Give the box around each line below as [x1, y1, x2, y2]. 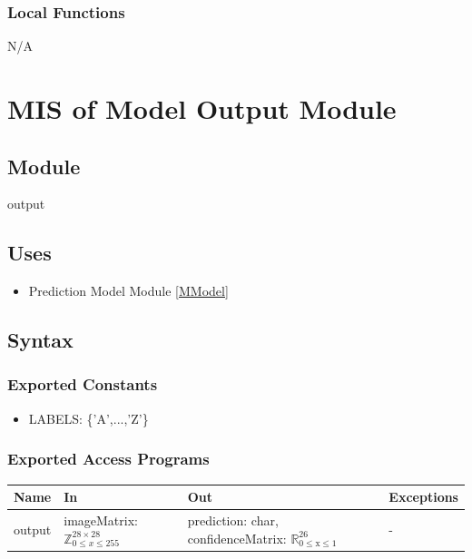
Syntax [7, 326, 74, 354]
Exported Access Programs [7, 447, 210, 470]
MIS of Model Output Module [7, 90, 397, 126]
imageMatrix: [64, 510, 138, 529]
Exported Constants [7, 373, 158, 396]
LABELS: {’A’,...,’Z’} [28, 408, 149, 427]
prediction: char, [187, 511, 279, 529]
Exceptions [388, 487, 458, 506]
